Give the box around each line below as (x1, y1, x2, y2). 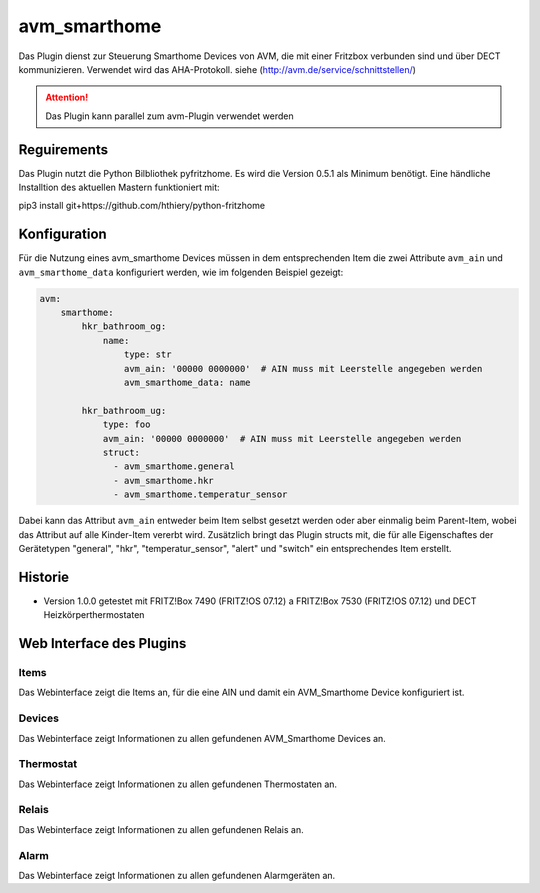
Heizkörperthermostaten (43, 609, 145, 621)
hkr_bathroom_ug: (81, 405, 167, 416)
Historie (18, 568, 70, 585)
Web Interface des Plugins (18, 635, 187, 652)
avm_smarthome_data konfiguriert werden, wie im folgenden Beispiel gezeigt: (18, 266, 344, 278)
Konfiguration (18, 226, 107, 243)
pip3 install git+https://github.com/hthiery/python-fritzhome (18, 200, 265, 212)
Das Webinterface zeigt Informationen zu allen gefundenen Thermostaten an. (18, 778, 338, 790)
